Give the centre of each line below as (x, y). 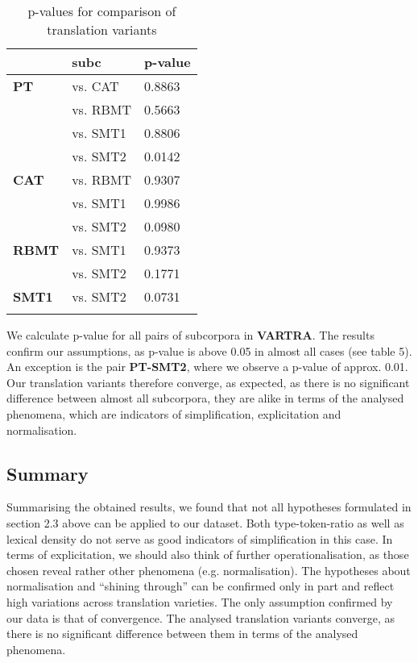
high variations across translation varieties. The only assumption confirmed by (200, 601)
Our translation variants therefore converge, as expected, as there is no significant (208, 382)
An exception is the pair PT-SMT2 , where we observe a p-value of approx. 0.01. (207, 367)
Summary (48, 473)
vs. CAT (95, 86)
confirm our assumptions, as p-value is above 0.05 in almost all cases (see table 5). (209, 350)
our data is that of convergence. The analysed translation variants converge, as (201, 617)
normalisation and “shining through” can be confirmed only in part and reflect (201, 586)
